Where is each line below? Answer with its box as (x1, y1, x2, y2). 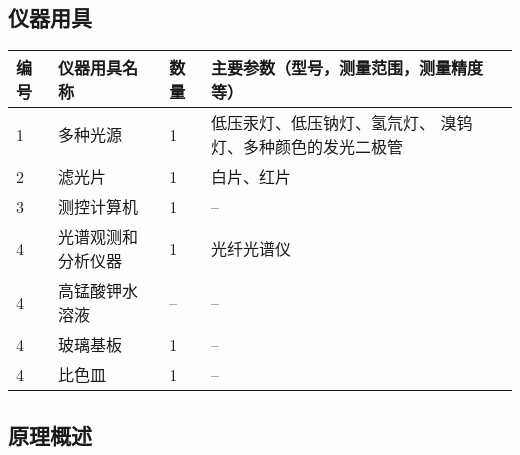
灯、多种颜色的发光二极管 (211, 135, 404, 159)
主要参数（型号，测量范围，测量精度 (211, 56, 484, 80)
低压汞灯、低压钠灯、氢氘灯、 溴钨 (211, 111, 473, 135)
